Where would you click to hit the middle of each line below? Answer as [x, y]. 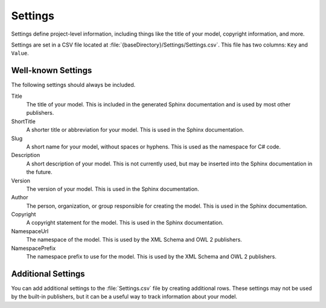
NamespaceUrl [30, 231]
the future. [39, 172]
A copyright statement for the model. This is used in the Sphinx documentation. [125, 223]
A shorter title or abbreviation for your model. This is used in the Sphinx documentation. [135, 130]
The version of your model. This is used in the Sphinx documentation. [113, 189]
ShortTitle [23, 121]
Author [20, 197]
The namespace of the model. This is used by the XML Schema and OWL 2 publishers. [134, 240]
